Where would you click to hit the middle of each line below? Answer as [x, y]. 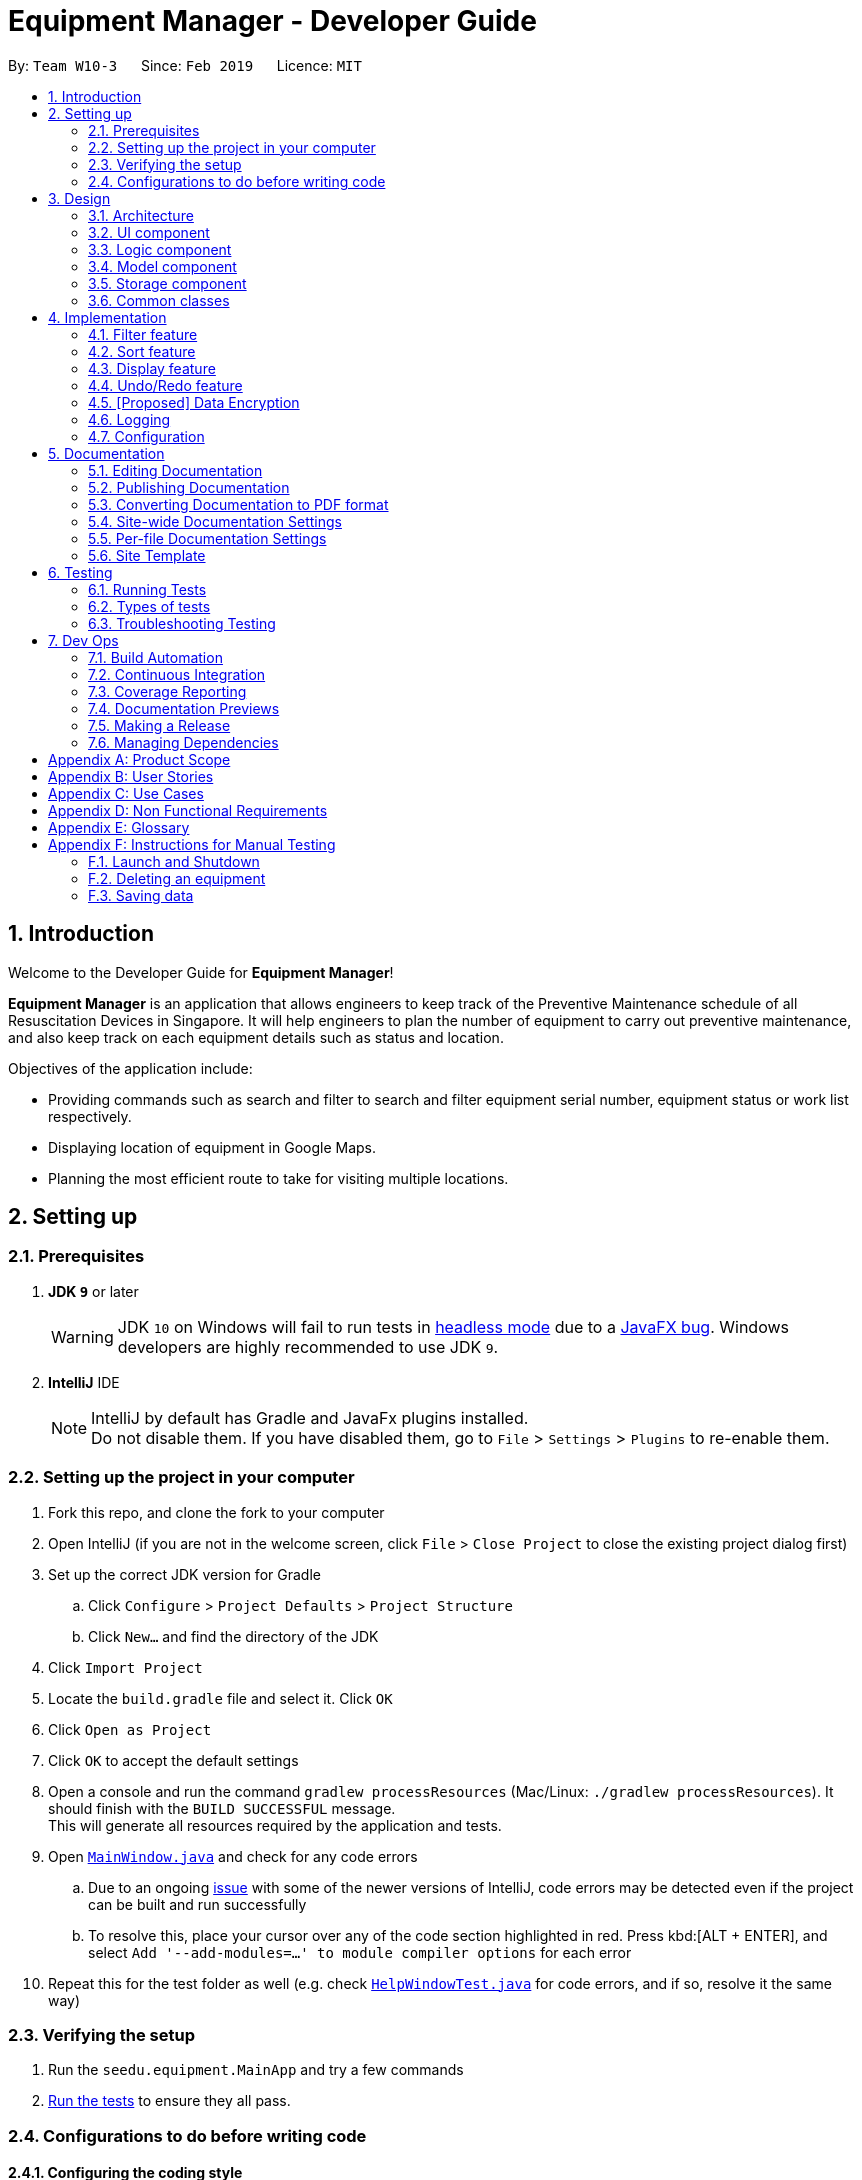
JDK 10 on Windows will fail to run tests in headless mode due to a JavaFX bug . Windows [453, 1326]
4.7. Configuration [146, 436]
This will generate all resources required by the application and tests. [275, 1825]
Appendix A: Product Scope [139, 759]
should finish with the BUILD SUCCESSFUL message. [222, 1808]
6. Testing [80, 572]
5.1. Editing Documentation [175, 470]
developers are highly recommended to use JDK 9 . [308, 1346]
